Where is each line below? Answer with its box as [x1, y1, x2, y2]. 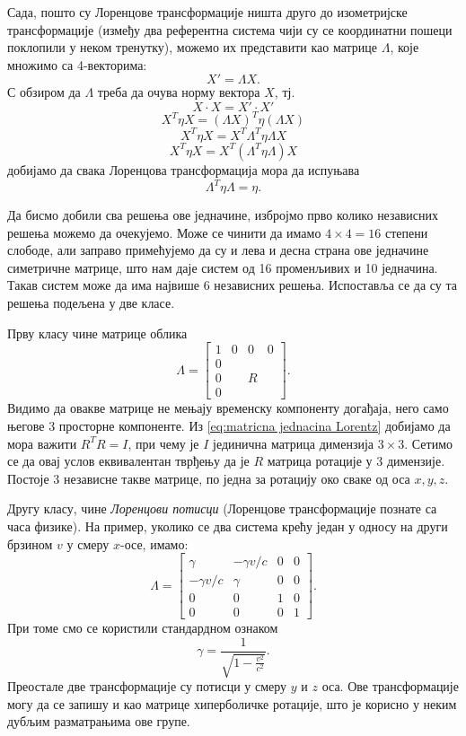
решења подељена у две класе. [7, 294, 175, 312]
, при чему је [127, 434, 199, 452]
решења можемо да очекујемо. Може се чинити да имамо [7, 223, 321, 241]
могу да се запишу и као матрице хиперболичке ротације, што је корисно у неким [7, 694, 457, 713]
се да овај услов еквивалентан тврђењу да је [7, 451, 250, 470]
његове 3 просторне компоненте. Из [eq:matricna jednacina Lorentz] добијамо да [7, 416, 451, 434]
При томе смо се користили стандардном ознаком [7, 618, 278, 637]
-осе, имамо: [119, 534, 189, 553]
